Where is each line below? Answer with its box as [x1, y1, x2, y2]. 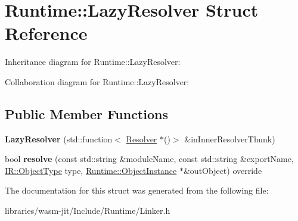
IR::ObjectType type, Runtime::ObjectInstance [5, 164, 177, 176]
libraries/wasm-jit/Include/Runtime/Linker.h [5, 204, 170, 217]
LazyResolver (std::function [5, 132, 113, 145]
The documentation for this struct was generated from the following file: [5, 184, 269, 197]
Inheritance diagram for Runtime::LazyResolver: [5, 55, 181, 68]
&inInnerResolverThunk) [184, 132, 275, 145]
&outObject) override [183, 164, 262, 176]
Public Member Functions [5, 104, 168, 123]
